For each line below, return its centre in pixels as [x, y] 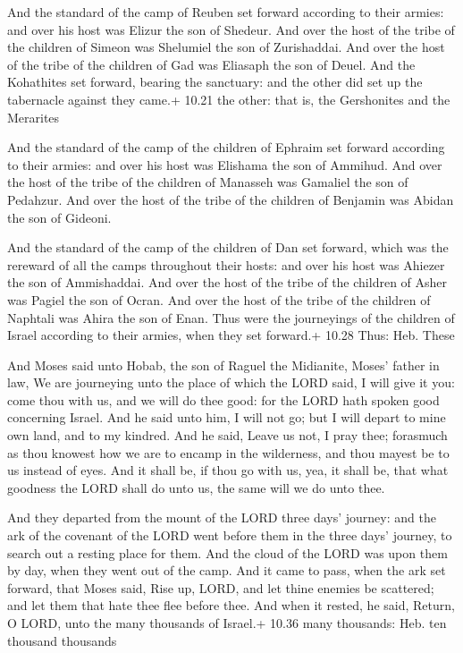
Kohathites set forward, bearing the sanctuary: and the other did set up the [215, 82]
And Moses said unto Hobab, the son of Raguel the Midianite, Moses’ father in [223, 365]
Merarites [34, 117]
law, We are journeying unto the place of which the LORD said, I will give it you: [231, 382]
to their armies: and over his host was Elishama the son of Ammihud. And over [225, 164]
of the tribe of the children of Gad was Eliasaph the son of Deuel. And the [211, 64]
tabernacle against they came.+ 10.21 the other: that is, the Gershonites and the [229, 99]
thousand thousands [62, 640]
